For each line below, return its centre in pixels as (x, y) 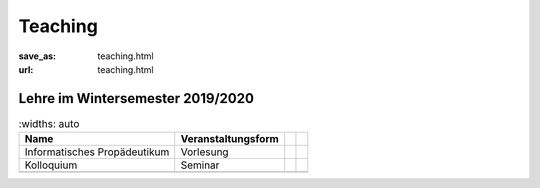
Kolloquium (51, 165)
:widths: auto (49, 124)
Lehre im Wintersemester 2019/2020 (136, 98)
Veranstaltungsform (229, 139)
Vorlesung (204, 152)
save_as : (37, 56)
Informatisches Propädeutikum (97, 152)
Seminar (200, 165)
